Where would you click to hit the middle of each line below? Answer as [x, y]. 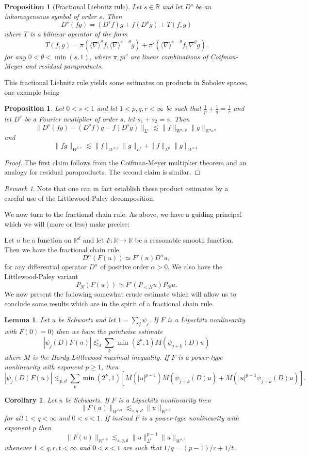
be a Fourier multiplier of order [71, 118]
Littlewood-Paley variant [41, 276]
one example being [32, 92]
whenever [18, 447]
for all [14, 418]
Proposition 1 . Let [34, 108]
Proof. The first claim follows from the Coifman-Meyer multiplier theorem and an [126, 162]
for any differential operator [46, 267]
